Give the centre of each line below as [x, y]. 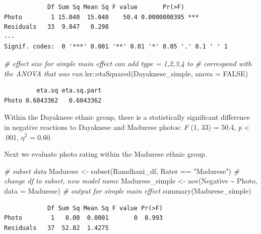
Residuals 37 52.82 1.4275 [56, 228]
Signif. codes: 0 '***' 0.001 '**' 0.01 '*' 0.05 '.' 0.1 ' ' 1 [116, 47]
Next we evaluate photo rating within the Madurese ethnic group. [106, 154]
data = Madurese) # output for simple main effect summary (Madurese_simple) [128, 190]
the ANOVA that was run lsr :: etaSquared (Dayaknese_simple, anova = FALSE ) [126, 73]
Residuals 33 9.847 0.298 [56, 27]
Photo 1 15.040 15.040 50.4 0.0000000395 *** [102, 17]
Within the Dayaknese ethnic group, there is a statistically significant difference [127, 117]
